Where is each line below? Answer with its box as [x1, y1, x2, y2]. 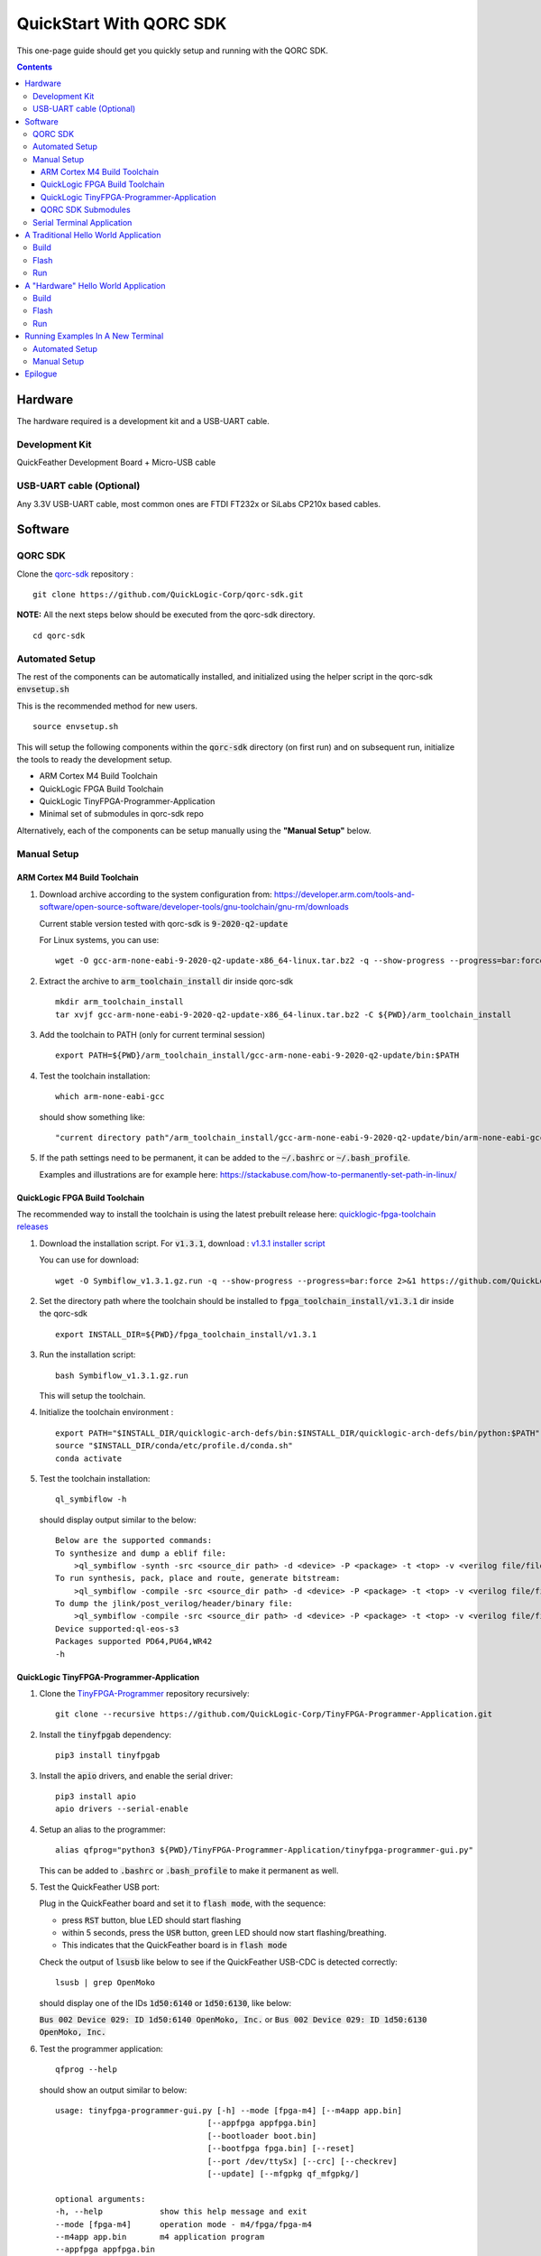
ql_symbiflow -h [55, 1494, 127, 1504]
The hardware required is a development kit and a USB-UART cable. [16, 416, 270, 427]
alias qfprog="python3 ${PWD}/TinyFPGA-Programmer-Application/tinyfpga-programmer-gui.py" [55, 1845, 473, 1855]
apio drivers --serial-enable [55, 1804, 189, 1814]
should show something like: [39, 1111, 146, 1123]
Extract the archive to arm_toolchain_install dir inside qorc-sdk [39, 975, 293, 986]
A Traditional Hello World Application [24, 230, 161, 241]
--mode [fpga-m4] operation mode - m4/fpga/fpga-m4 [55, 2219, 313, 2229]
